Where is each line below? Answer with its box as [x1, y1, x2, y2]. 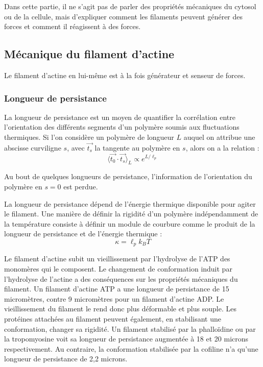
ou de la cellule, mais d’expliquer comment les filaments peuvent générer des [4, 11, 243, 21]
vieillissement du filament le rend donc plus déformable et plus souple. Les [4, 303, 236, 314]
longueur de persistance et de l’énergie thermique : [4, 228, 162, 239]
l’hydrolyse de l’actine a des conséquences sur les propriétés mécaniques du [4, 273, 238, 284]
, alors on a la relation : [185, 142, 259, 153]
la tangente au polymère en [94, 142, 180, 153]
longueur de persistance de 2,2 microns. [4, 353, 128, 364]
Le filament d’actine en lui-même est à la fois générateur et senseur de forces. [4, 69, 246, 80]
